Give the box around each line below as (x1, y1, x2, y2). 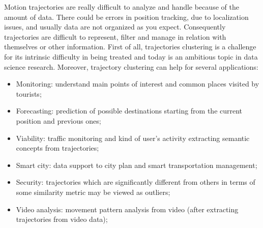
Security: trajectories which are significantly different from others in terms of (16, 177, 255, 187)
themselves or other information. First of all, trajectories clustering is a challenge (4, 41, 256, 52)
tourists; (16, 88, 42, 99)
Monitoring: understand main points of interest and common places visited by (16, 78, 259, 89)
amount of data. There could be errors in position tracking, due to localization (4, 11, 249, 22)
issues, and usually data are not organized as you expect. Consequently (4, 21, 226, 32)
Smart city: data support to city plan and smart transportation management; (16, 159, 257, 170)
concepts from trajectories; (16, 142, 99, 153)
